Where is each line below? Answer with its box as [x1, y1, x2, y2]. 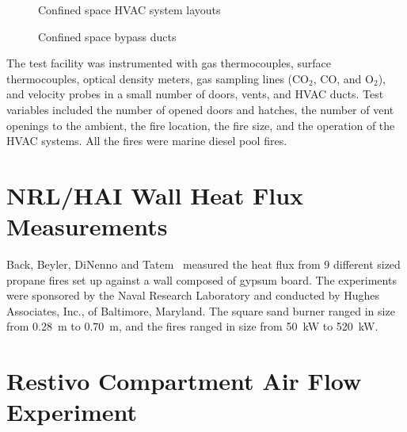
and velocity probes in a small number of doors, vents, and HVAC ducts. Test [6, 86, 384, 102]
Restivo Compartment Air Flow [6, 365, 362, 397]
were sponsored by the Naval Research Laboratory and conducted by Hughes [6, 287, 380, 304]
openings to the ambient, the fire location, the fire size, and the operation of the [6, 117, 395, 133]
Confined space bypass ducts [38, 28, 177, 44]
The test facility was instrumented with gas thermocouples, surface [6, 55, 332, 71]
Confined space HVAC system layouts [38, 2, 221, 17]
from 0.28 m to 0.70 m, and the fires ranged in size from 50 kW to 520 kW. [6, 318, 378, 335]
